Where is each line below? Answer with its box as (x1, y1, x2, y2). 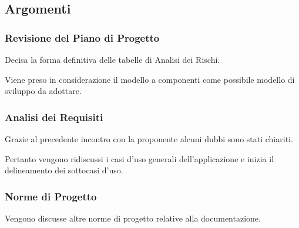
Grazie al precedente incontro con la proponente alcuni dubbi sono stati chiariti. (5, 133, 293, 145)
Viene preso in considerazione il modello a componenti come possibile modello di (5, 73, 295, 85)
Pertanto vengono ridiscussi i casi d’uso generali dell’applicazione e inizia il (5, 152, 274, 165)
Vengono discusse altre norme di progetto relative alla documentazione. (5, 212, 261, 224)
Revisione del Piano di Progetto (5, 30, 160, 45)
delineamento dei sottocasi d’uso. (5, 164, 123, 176)
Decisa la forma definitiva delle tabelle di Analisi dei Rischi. (5, 53, 220, 65)
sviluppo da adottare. (5, 85, 82, 97)
